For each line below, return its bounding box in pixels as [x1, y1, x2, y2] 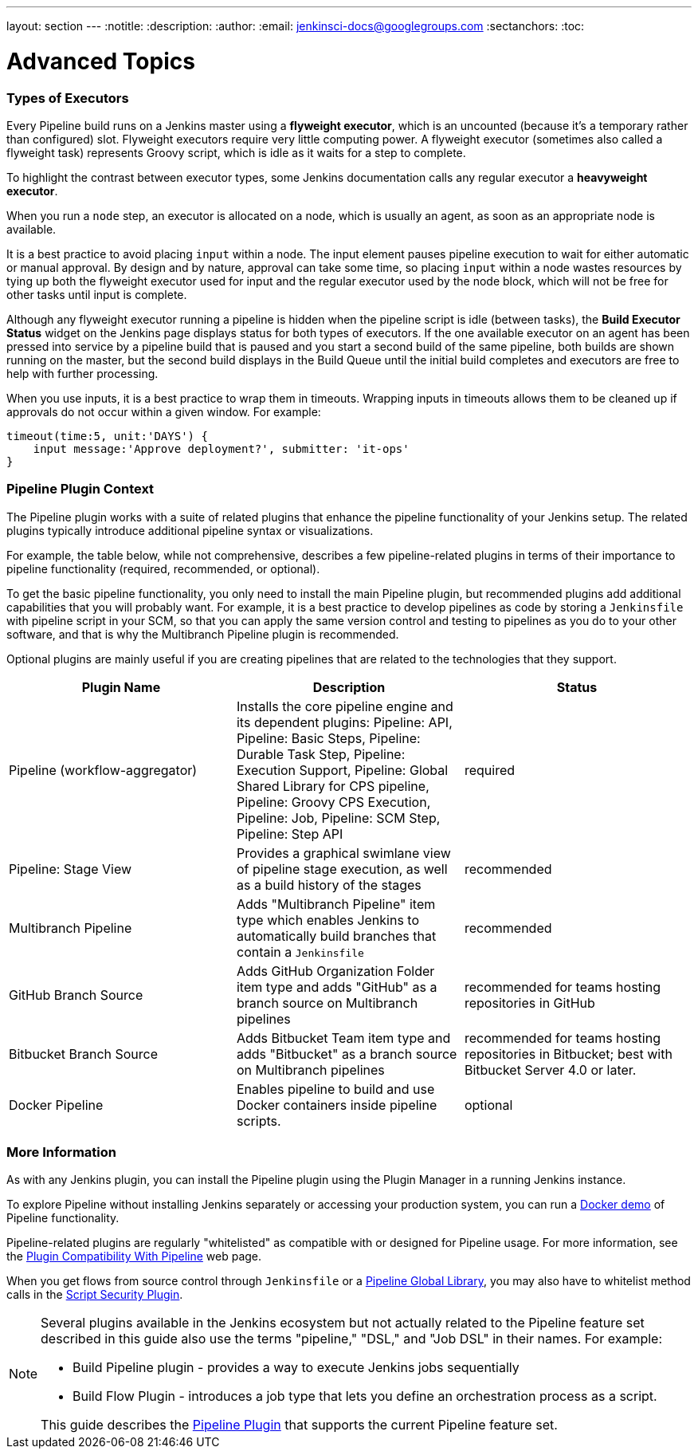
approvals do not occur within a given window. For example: [6, 404, 321, 419]
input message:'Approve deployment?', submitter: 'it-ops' [33, 442, 410, 455]
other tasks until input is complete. [6, 287, 187, 301]
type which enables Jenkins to [236, 911, 420, 928]
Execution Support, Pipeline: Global [236, 761, 449, 778]
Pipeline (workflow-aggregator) [9, 761, 198, 778]
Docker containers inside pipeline [236, 1096, 437, 1113]
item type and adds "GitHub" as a [236, 978, 437, 995]
